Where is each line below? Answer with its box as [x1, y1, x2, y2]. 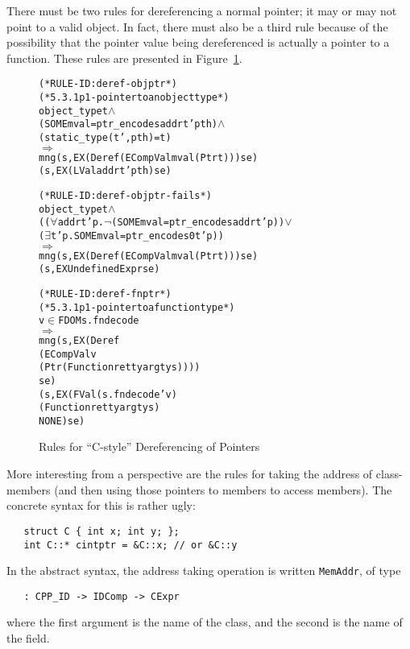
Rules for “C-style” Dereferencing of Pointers [39, 438, 260, 455]
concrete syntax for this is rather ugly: [6, 497, 196, 514]
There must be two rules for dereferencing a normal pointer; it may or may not [6, 2, 397, 19]
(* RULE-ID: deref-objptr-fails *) [39, 189, 212, 201]
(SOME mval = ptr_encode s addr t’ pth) [39, 118, 217, 130]
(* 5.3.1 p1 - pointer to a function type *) [39, 301, 235, 313]
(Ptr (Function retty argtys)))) [39, 362, 201, 374]
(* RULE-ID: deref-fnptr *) [39, 287, 172, 300]
